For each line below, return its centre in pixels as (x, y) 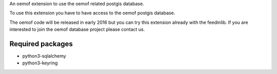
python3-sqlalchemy (44, 56)
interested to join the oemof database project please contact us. (77, 29)
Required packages (41, 44)
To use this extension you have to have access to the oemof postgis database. (92, 13)
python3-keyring (40, 63)
